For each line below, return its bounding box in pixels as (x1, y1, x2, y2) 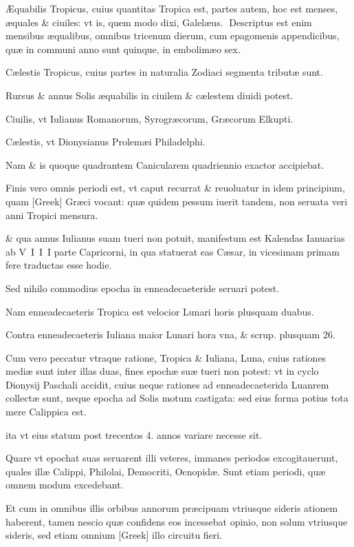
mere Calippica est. (5, 404, 87, 419)
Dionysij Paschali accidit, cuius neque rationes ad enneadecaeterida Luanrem (5, 377, 329, 391)
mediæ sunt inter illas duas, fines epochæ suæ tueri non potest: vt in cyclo (5, 364, 319, 378)
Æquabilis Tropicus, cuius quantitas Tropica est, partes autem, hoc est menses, (5, 1, 338, 15)
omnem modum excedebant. (5, 477, 124, 492)
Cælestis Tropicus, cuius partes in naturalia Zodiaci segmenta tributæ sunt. (5, 65, 323, 79)
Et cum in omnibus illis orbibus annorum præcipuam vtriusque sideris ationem (5, 501, 338, 515)
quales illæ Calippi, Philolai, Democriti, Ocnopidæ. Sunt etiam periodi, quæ (5, 464, 326, 478)
